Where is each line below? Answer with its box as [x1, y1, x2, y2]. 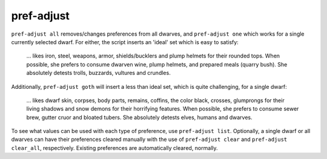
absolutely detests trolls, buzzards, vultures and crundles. [26, 70, 171, 77]
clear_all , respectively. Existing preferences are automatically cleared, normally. [11, 144, 218, 151]
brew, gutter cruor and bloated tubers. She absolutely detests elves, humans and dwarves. [26, 114, 253, 121]
